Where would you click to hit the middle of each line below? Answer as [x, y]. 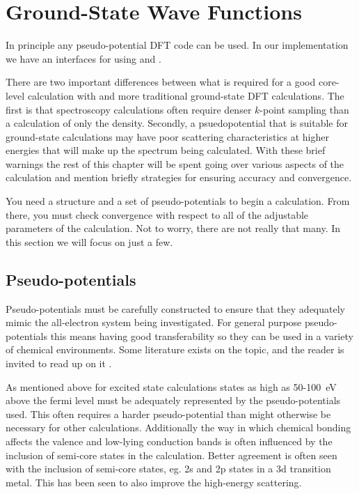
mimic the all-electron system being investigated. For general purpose [154, 322]
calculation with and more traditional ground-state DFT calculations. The [186, 95]
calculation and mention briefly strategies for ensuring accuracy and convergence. [179, 177]
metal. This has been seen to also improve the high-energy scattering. [154, 482]
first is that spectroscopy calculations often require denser [129, 109]
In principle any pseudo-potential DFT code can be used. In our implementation [177, 45]
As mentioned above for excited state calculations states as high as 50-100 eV [171, 386]
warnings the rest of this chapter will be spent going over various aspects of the [175, 163]
